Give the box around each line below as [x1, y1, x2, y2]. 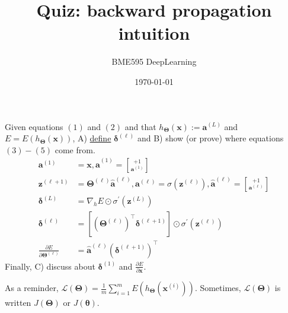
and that [124, 120, 156, 132]
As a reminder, [5, 282, 59, 293]
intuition [118, 21, 190, 45]
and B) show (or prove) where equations [137, 132, 284, 144]
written [5, 296, 31, 308]
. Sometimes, [194, 282, 241, 293]
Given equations [5, 120, 63, 132]
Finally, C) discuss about [5, 260, 95, 272]
